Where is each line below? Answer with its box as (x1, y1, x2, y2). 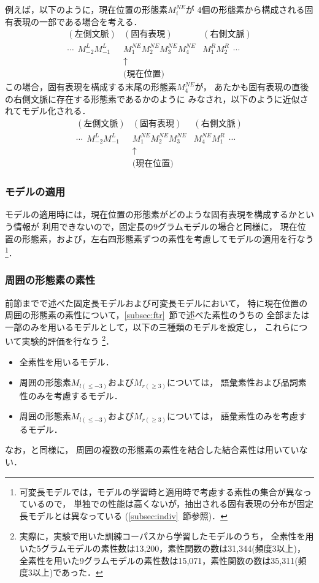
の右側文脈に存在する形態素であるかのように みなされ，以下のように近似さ (5, 92, 309, 105)
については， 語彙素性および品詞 (166, 376, 298, 389)
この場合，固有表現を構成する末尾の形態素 (5, 80, 177, 93)
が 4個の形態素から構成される (185, 3, 305, 15)
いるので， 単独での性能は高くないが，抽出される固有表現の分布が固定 (28, 497, 314, 510)
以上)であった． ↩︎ (32, 566, 103, 579)
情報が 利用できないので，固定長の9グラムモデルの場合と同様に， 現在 (13, 219, 298, 232)
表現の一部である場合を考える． (13, 15, 142, 28)
